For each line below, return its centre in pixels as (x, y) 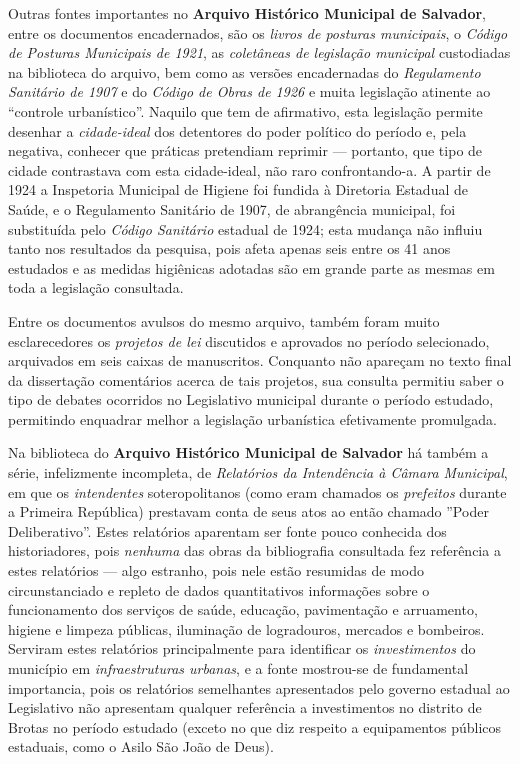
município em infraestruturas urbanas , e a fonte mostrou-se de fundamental (238, 668)
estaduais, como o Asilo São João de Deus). (141, 746)
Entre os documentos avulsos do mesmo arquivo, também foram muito (224, 320)
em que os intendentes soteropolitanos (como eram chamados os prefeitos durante (257, 491)
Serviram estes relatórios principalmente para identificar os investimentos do (242, 648)
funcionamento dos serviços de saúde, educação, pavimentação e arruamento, (243, 609)
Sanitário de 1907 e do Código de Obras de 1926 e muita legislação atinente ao (249, 91)
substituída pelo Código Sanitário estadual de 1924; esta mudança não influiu (245, 228)
